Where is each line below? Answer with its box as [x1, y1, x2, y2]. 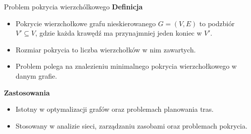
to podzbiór [199, 18, 235, 28]
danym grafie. [15, 70, 57, 81]
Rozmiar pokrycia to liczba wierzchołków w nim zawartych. [15, 44, 196, 54]
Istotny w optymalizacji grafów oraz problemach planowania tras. [15, 104, 214, 114]
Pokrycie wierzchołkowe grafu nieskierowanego [15, 18, 156, 28]
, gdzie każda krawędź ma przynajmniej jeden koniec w [35, 28, 202, 38]
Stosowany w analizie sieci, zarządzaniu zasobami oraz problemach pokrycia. [15, 120, 248, 131]
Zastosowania [4, 87, 50, 97]
